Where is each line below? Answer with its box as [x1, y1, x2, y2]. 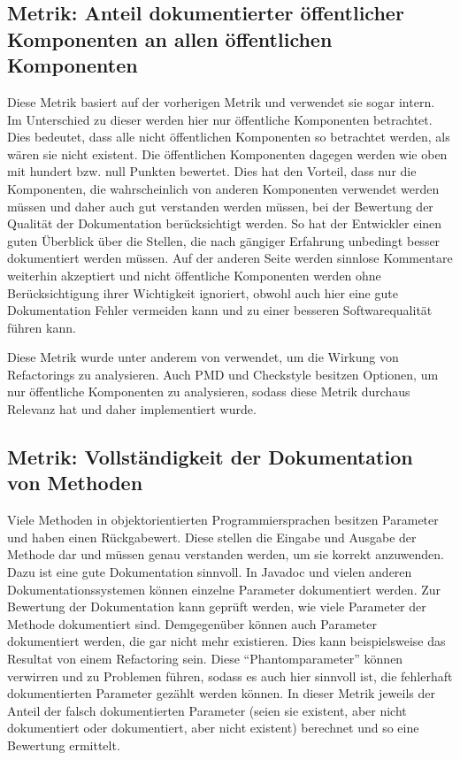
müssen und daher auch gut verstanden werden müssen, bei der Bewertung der [7, 196, 433, 215]
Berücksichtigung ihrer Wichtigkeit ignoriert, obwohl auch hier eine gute [7, 283, 398, 302]
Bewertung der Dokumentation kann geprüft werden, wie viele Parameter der [7, 597, 426, 616]
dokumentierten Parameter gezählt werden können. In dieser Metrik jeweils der [7, 684, 435, 702]
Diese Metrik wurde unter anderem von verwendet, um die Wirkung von [7, 348, 399, 366]
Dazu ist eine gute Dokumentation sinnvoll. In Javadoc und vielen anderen [7, 563, 412, 581]
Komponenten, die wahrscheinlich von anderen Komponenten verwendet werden [7, 179, 440, 197]
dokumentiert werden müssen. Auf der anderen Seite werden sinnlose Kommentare [7, 249, 453, 267]
